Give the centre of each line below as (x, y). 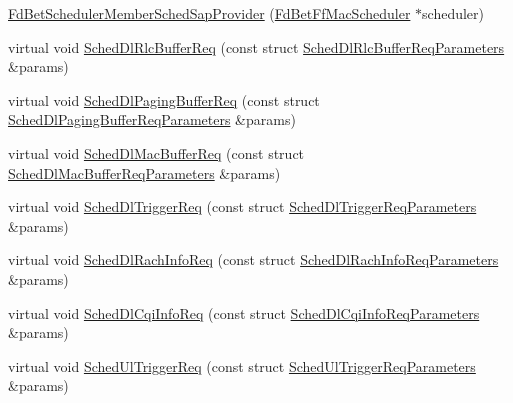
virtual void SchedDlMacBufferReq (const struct (156, 152)
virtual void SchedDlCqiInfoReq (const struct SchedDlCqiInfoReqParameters (244, 312)
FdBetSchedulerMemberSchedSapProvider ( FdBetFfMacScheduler (209, 13)
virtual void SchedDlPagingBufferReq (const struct (164, 99)
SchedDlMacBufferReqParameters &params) (144, 172)
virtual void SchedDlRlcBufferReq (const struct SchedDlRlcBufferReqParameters (256, 46)
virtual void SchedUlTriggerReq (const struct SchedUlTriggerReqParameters (242, 365)
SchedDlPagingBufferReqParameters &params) (152, 119)
